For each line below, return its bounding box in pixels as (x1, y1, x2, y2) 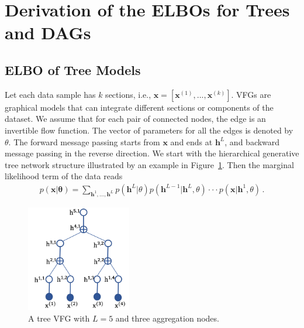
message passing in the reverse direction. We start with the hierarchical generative (5, 147, 299, 159)
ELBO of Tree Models (5, 60, 141, 78)
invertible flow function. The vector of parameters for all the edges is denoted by (5, 124, 293, 136)
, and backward (224, 135, 280, 148)
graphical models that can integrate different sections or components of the (5, 101, 274, 113)
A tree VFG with (28, 312, 90, 324)
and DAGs (5, 20, 91, 45)
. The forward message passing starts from (8, 135, 160, 148)
